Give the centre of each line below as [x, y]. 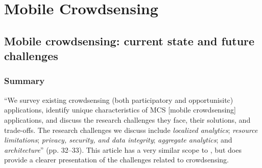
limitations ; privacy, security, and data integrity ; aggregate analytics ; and [118, 140]
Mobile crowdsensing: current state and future [129, 40]
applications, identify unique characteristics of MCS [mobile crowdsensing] [120, 110]
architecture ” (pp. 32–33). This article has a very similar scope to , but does [123, 149]
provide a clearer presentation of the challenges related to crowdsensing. [116, 160]
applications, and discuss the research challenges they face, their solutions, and [127, 119]
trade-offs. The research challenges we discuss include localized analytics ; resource [131, 130]
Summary [25, 81]
